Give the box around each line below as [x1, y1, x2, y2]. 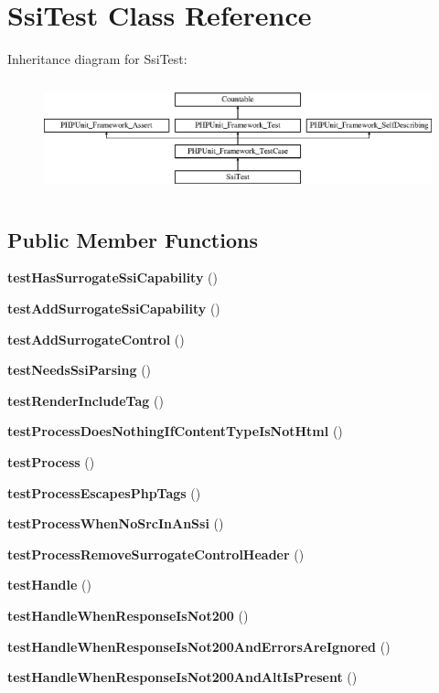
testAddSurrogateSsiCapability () [7, 298, 220, 317]
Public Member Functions [7, 225, 258, 253]
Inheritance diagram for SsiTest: [7, 49, 187, 69]
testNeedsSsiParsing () [7, 360, 152, 379]
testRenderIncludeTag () [7, 390, 164, 410]
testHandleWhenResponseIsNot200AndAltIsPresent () [7, 667, 358, 687]
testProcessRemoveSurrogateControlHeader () [7, 544, 305, 563]
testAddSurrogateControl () [7, 329, 185, 348]
